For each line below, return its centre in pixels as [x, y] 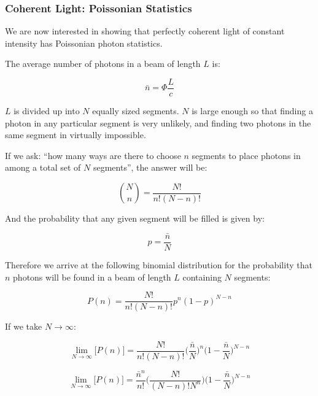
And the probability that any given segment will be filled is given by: [135, 218]
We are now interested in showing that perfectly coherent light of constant [145, 31]
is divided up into [47, 111]
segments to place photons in [246, 155]
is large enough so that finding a [252, 111]
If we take [24, 326]
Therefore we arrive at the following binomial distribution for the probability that [159, 264]
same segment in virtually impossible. [76, 135]
